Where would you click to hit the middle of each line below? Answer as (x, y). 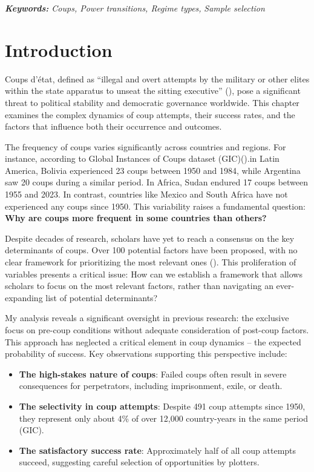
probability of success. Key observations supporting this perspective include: (146, 354)
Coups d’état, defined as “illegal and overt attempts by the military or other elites (157, 78)
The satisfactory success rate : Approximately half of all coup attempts (158, 450)
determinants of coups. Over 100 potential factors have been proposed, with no (151, 250)
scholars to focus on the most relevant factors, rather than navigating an (139, 286)
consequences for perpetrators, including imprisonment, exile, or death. (151, 386)
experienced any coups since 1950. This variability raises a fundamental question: (155, 206)
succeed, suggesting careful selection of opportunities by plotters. (139, 462)
